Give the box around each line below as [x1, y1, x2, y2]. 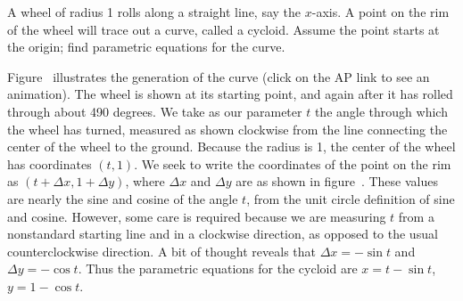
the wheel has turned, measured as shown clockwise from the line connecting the [7, 119, 448, 138]
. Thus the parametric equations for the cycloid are [78, 259, 358, 278]
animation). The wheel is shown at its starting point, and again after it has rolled [7, 85, 453, 103]
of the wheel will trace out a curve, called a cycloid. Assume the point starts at [7, 20, 440, 38]
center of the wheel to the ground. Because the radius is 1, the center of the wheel [7, 137, 456, 156]
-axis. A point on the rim [311, 3, 450, 20]
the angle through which [314, 102, 448, 120]
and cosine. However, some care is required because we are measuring [7, 207, 386, 225]
